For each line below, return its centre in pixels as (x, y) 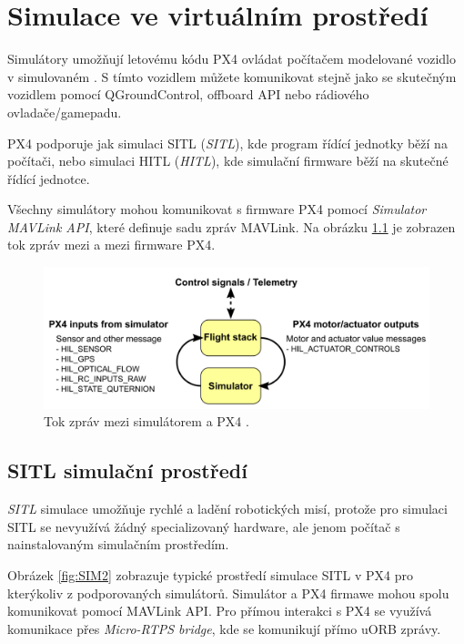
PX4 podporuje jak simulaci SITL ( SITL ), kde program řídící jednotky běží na (227, 143)
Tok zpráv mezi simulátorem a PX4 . (146, 421)
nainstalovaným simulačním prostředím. (118, 544)
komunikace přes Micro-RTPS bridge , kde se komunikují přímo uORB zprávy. (224, 628)
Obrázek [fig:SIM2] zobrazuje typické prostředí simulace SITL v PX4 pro (211, 574)
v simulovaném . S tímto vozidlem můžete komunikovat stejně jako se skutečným (232, 76)
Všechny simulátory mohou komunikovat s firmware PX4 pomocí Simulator (217, 209)
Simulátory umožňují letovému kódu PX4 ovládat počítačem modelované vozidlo (232, 59)
